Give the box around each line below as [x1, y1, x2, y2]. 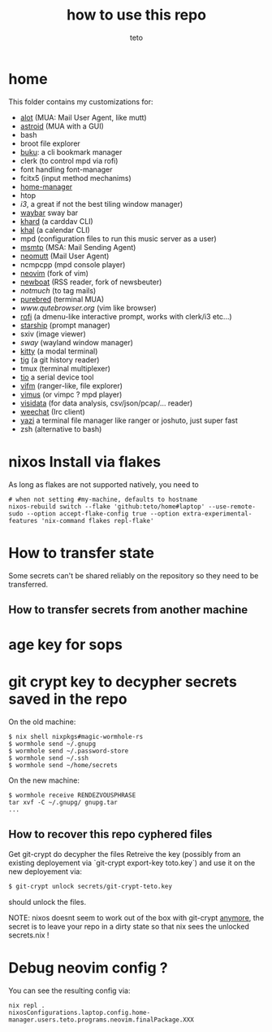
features [8, 516, 38, 525]
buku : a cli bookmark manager [19, 147, 123, 156]
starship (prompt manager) [19, 320, 111, 330]
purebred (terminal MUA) [19, 294, 105, 304]
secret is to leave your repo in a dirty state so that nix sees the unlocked [8, 921, 249, 931]
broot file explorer [19, 138, 81, 148]
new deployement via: [8, 866, 83, 876]
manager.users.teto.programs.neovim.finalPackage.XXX [8, 1016, 195, 1024]
